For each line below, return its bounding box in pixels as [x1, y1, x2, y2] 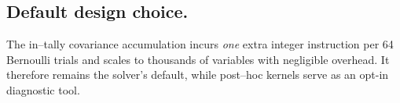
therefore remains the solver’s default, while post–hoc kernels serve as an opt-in [6, 66, 389, 83]
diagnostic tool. [6, 81, 80, 98]
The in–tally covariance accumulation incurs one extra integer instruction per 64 [6, 36, 394, 52]
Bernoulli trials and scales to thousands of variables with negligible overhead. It [6, 51, 390, 67]
